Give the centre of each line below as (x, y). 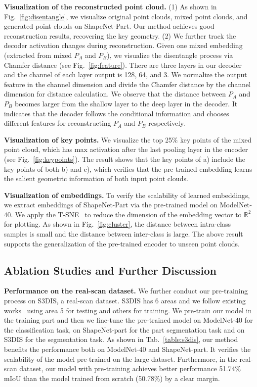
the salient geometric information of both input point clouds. (96, 178)
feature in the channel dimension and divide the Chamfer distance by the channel (128, 84)
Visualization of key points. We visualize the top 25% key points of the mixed (128, 139)
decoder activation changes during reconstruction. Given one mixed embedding (123, 45)
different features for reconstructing (58, 123)
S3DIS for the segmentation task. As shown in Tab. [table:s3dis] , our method (121, 339)
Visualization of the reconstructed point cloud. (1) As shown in (110, 6)
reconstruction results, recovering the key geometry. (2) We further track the (120, 35)
